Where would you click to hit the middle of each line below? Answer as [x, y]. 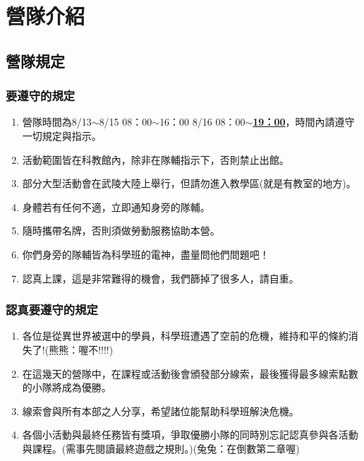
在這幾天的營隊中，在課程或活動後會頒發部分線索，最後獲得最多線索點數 [190, 373]
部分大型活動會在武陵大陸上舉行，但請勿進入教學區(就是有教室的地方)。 [189, 183]
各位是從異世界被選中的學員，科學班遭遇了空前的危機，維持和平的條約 [185, 336]
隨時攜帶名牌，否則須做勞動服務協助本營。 [121, 230]
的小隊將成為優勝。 [67, 387]
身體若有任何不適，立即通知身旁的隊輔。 [116, 206]
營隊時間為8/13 [57, 122]
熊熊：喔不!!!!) [81, 349]
